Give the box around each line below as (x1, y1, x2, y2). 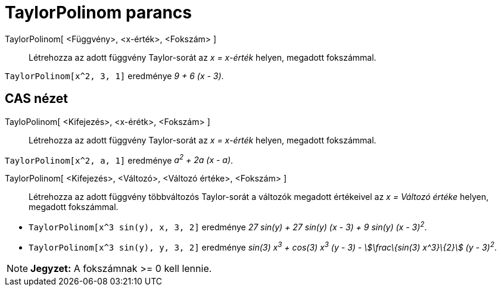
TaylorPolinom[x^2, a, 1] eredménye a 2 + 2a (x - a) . (5, 153, 234, 165)
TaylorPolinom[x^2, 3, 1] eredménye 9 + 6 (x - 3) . (5, 70, 224, 81)
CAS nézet (5, 91, 69, 107)
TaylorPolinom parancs (5, 2, 192, 23)
